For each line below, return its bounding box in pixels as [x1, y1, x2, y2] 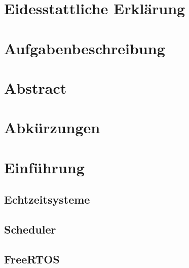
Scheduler [4, 221, 56, 237]
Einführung [4, 157, 85, 177]
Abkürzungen [4, 117, 100, 138]
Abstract [4, 77, 67, 98]
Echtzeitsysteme [4, 192, 90, 207]
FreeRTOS [4, 251, 60, 266]
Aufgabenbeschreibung [4, 37, 165, 58]
